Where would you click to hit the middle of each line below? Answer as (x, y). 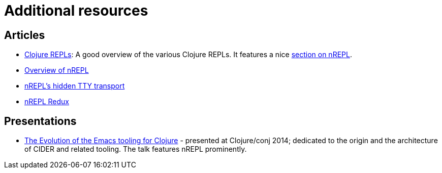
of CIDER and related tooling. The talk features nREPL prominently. (136, 149)
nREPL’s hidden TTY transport (75, 86)
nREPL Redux (47, 102)
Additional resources (76, 11)
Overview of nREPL (57, 70)
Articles (25, 35)
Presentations (40, 121)
